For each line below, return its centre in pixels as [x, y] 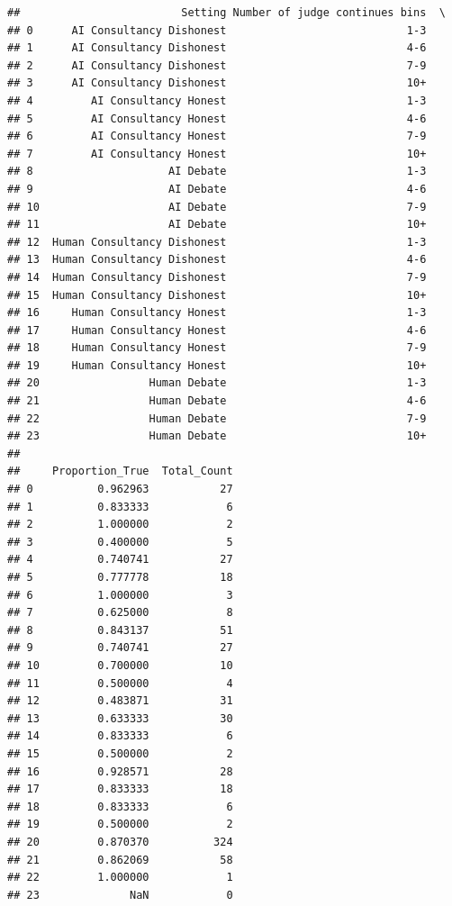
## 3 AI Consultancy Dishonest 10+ [217, 83]
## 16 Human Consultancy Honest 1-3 [217, 313]
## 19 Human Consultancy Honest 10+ [217, 365]
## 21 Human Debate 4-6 [217, 401]
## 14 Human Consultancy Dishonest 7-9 [217, 277]
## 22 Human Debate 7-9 [217, 418]
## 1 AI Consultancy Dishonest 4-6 [217, 48]
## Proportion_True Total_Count [120, 471]
